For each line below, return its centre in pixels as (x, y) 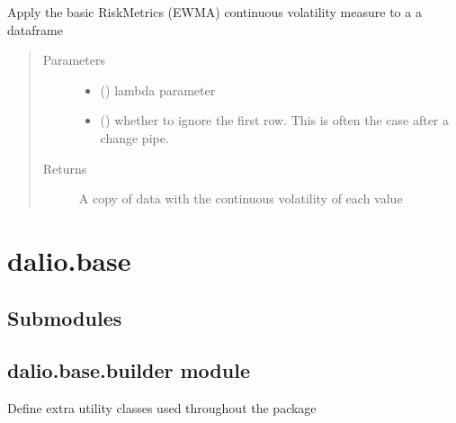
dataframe (35, 29)
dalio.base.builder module (129, 370)
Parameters (74, 60)
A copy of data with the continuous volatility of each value (241, 198)
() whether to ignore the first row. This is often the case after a (275, 120)
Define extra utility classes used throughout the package (162, 408)
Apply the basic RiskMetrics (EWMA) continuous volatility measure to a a (215, 12)
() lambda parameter (158, 90)
